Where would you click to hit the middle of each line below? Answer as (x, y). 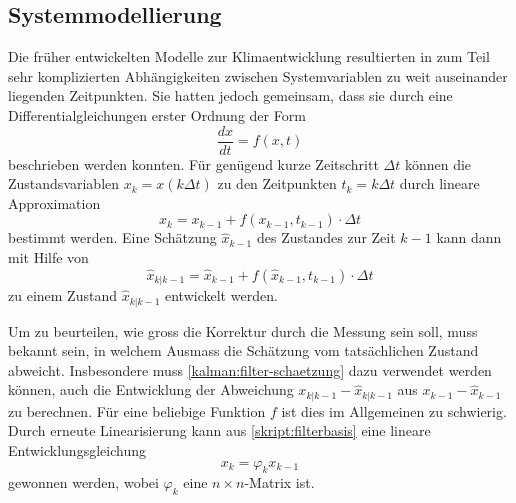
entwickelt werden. (221, 295)
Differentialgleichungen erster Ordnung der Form (157, 114)
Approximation (54, 202)
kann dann (469, 237)
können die (438, 163)
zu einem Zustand (62, 295)
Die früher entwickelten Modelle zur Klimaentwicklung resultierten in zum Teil (249, 56)
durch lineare (439, 183)
